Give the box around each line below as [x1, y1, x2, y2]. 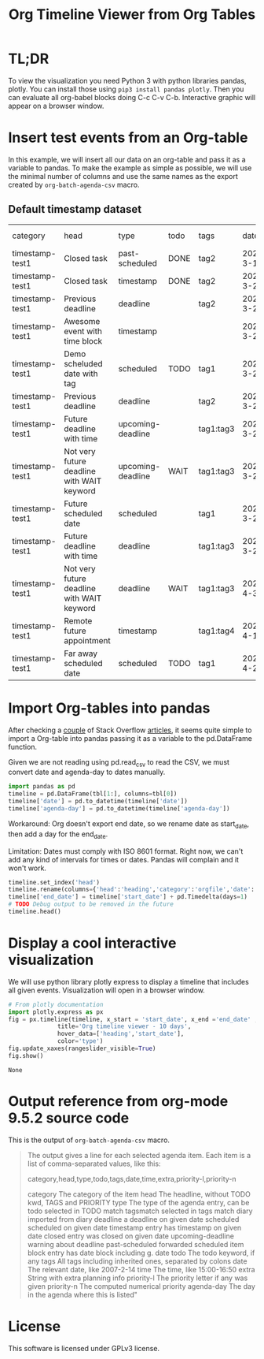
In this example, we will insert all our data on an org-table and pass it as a [8, 155, 246, 164]
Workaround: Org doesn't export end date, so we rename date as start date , [8, 818, 250, 830]
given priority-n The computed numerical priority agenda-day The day [27, 1281, 255, 1290]
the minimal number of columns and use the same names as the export [8, 171, 238, 181]
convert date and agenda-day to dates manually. [8, 767, 166, 777]
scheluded [64, 358, 104, 369]
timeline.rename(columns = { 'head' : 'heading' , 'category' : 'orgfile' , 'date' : [8, 885, 255, 894]
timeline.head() [8, 908, 61, 916]
